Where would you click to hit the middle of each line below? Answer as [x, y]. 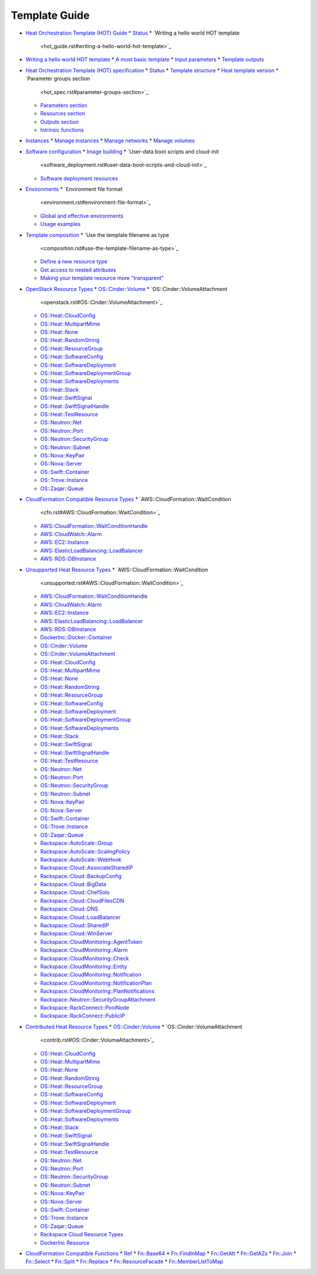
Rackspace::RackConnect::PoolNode [85, 1008]
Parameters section [64, 105]
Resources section [63, 113]
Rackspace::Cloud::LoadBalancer [80, 917]
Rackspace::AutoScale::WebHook [81, 859]
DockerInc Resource [65, 1243]
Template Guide [50, 15]
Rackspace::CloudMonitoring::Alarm [84, 950]
